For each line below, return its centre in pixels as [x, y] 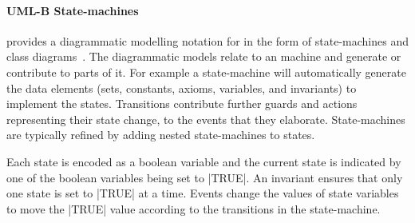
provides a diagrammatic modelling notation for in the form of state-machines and [208, 40]
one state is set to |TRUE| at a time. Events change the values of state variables [203, 193]
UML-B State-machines [73, 10]
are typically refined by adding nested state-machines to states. [161, 135]
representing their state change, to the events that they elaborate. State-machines [206, 119]
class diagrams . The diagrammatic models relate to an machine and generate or [204, 56]
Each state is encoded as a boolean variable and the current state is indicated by [204, 161]
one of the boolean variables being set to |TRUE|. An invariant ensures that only [205, 177]
